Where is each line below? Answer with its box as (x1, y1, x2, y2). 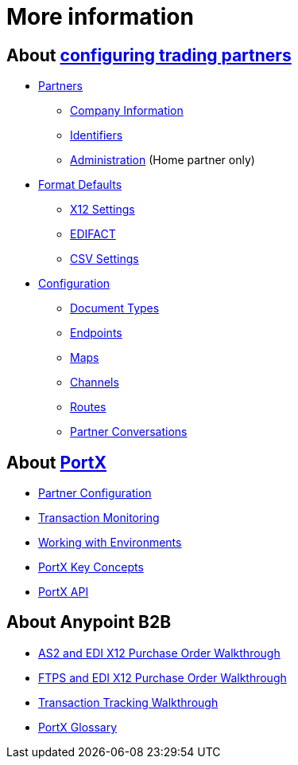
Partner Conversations (70, 425, 188, 439)
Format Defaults (38, 178, 122, 192)
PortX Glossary (38, 720, 118, 734)
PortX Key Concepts (38, 560, 144, 575)
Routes (70, 400, 106, 414)
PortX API (38, 585, 89, 599)
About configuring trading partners (6, 45, 292, 65)
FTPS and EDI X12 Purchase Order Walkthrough (38, 670, 287, 685)
